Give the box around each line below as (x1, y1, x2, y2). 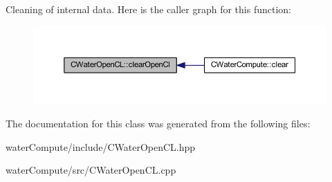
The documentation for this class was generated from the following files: (6, 116, 311, 131)
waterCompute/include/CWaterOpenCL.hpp (6, 139, 196, 154)
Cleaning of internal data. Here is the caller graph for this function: (6, 2, 291, 16)
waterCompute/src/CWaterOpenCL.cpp (6, 163, 176, 177)
